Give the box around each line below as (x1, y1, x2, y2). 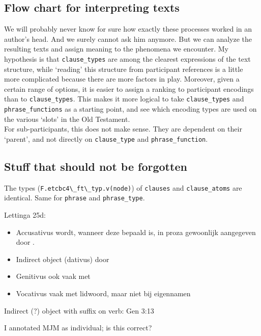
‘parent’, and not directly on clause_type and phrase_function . (4, 133, 208, 144)
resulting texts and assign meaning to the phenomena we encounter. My (4, 43, 228, 54)
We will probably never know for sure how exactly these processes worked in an (4, 23, 252, 34)
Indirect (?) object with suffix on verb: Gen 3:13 (4, 305, 154, 316)
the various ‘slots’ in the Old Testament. (4, 113, 130, 124)
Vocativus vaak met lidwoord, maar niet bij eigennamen (16, 288, 191, 299)
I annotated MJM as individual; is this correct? (4, 322, 152, 333)
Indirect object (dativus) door (16, 253, 109, 264)
